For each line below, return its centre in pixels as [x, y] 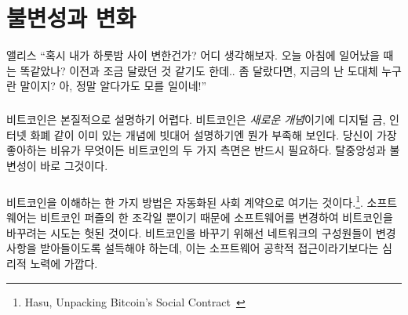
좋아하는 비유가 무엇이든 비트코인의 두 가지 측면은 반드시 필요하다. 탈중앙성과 [196, 150]
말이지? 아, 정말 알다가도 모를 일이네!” [113, 86]
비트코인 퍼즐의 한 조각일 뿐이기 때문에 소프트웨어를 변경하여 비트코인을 [217, 217]
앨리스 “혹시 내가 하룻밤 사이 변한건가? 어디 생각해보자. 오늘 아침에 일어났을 [193, 55]
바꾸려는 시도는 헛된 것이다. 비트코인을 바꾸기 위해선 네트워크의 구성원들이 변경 [201, 232]
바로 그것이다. [74, 166]
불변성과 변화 [71, 18]
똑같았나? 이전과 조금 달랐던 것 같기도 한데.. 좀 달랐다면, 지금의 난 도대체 [199, 70]
